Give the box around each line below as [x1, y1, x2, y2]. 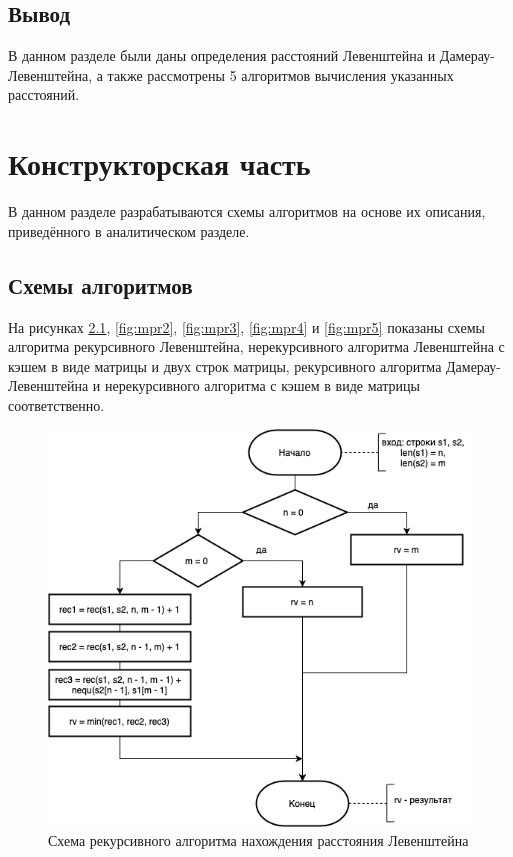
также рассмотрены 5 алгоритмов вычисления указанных [107, 64, 454, 85]
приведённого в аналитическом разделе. [8, 220, 250, 241]
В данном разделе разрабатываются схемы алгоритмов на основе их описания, [8, 201, 486, 222]
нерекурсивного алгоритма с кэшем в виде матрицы [104, 375, 421, 396]
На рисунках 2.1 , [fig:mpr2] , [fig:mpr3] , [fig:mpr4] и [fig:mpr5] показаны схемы [8, 316, 485, 337]
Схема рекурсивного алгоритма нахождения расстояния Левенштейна [48, 830, 469, 851]
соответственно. [8, 394, 105, 415]
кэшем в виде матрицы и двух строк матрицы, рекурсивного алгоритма [8, 355, 442, 376]
